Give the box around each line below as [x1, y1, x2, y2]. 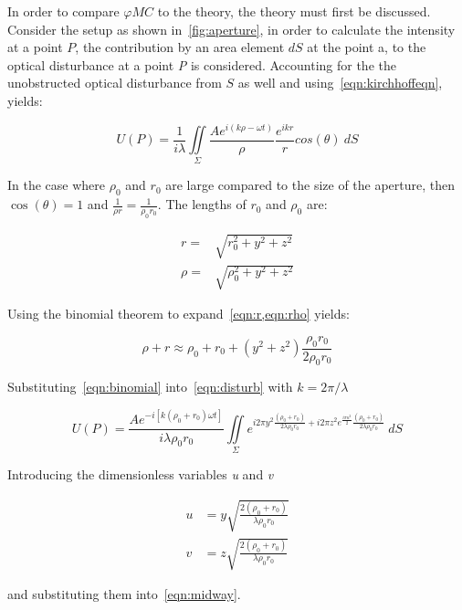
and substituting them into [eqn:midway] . [7, 584, 241, 604]
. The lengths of [157, 195, 247, 214]
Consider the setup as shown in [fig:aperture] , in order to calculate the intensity [7, 19, 456, 38]
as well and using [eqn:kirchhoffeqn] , [237, 73, 443, 92]
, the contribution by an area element [75, 37, 285, 57]
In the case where [7, 175, 106, 195]
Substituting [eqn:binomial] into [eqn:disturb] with [7, 377, 293, 396]
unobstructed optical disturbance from [7, 73, 222, 92]
